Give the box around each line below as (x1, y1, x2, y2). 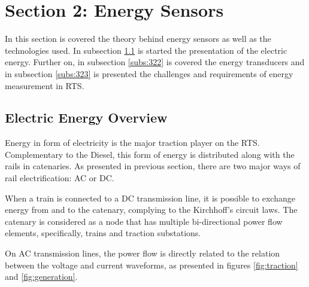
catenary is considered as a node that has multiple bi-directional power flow (5, 215, 283, 227)
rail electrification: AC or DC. (5, 172, 114, 184)
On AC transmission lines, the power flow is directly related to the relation (5, 247, 280, 259)
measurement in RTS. (5, 79, 84, 91)
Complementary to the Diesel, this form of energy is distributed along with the (5, 148, 295, 160)
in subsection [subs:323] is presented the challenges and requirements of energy (5, 67, 293, 80)
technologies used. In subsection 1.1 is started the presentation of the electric (5, 44, 287, 56)
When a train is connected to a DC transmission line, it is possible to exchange (5, 191, 295, 204)
